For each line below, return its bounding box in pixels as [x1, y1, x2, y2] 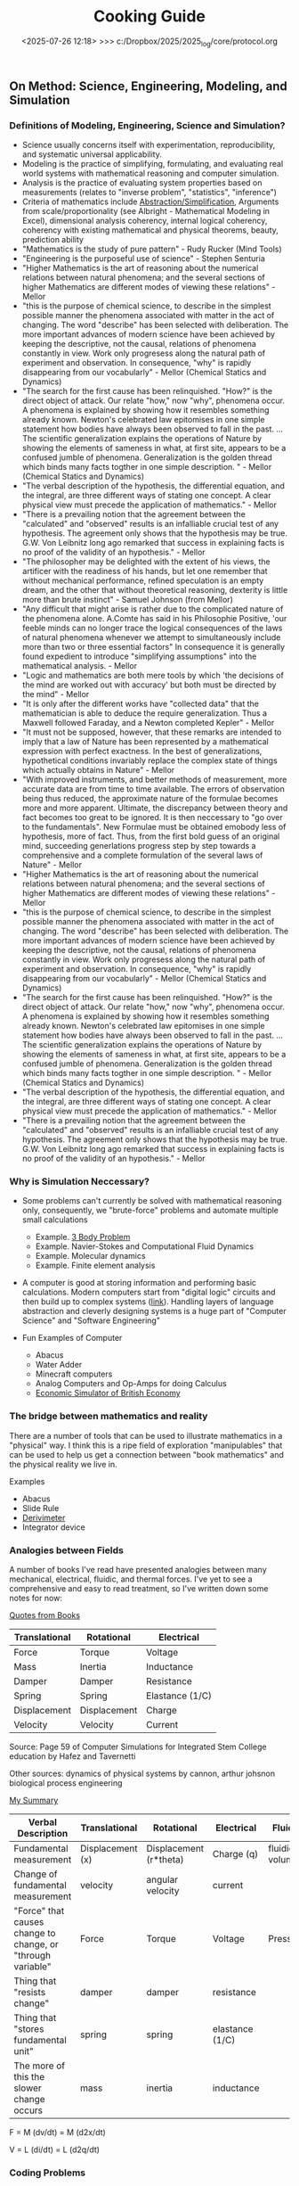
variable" [13, 1960, 52, 1972]
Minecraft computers [35, 1368, 113, 1379]
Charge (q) [212, 1847, 259, 1860]
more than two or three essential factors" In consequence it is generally [21, 642, 286, 653]
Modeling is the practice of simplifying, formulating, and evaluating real [21, 159, 284, 169]
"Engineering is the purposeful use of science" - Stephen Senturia [21, 253, 265, 264]
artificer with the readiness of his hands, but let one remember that [21, 566, 269, 577]
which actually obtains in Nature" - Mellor [21, 765, 175, 776]
